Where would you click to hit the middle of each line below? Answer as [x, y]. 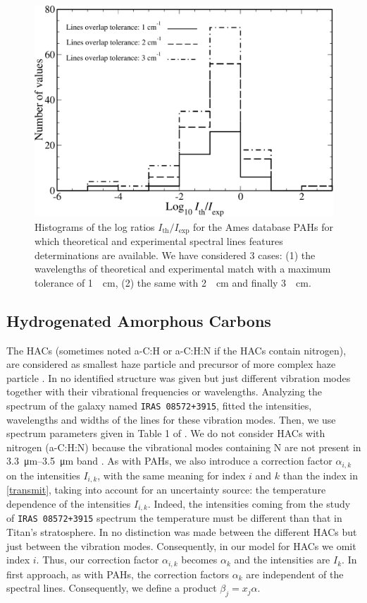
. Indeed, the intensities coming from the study [249, 503]
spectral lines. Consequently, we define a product [112, 588]
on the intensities [43, 475]
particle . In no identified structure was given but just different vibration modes [179, 377]
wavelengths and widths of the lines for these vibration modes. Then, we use [171, 419]
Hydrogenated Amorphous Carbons [139, 320]
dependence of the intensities [69, 503]
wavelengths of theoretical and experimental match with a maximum [183, 269]
